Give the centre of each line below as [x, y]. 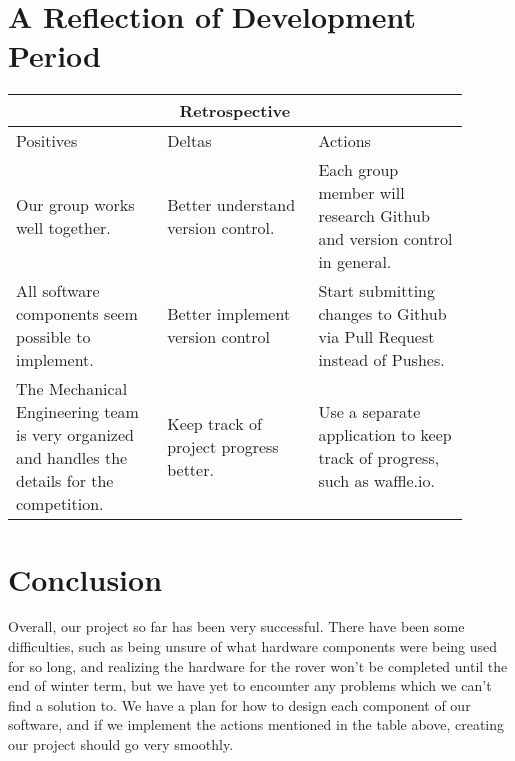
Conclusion [85, 578]
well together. [63, 227]
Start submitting [376, 291]
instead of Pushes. [381, 360]
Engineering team [77, 412]
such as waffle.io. [376, 481]
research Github [374, 216]
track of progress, [379, 458]
